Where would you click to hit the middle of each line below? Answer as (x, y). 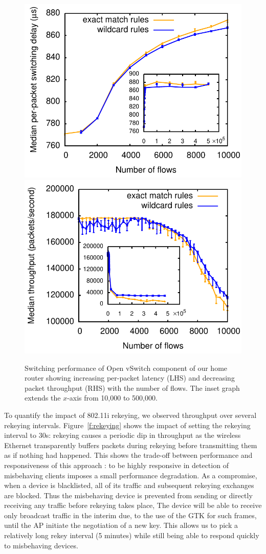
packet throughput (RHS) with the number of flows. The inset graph (132, 387)
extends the (43, 398)
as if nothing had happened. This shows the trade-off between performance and (128, 455)
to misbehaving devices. (41, 545)
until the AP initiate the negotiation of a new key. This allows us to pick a (121, 525)
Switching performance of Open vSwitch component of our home (126, 368)
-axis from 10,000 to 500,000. (112, 398)
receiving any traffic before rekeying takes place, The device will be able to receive (133, 505)
